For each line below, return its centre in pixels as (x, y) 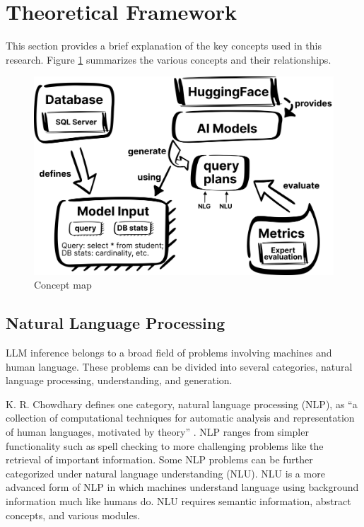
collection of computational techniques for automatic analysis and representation (180, 418)
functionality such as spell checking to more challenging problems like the (165, 445)
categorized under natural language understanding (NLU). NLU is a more (165, 473)
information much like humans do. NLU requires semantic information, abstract (178, 500)
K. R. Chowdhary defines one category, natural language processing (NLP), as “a (182, 404)
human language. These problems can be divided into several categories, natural (179, 366)
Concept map (63, 285)
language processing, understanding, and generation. (119, 380)
